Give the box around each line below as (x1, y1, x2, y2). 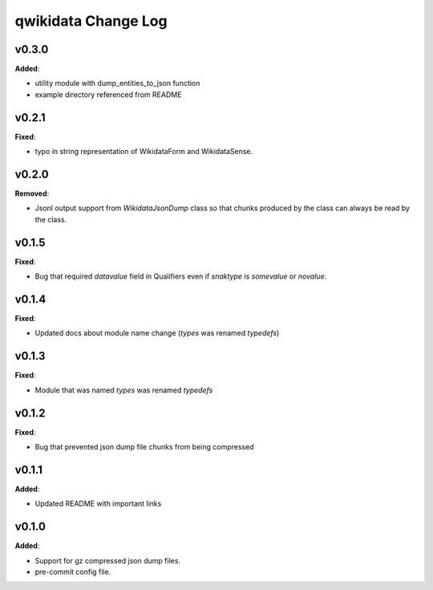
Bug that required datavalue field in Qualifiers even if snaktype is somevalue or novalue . (34, 271, 327, 281)
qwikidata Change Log (14, 12, 168, 30)
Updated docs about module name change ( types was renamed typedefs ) (34, 328, 280, 338)
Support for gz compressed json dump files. (34, 555, 180, 565)
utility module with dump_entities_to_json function (34, 79, 200, 88)
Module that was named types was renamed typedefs (34, 385, 213, 395)
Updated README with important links (34, 498, 162, 509)
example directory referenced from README (34, 89, 182, 100)
